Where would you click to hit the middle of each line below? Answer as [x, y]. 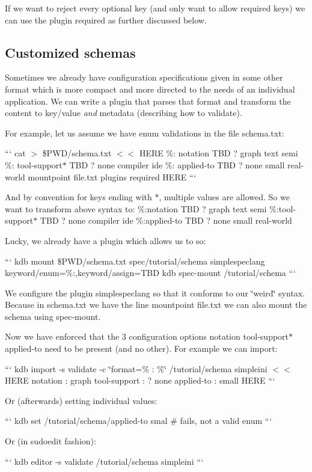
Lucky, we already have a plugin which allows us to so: [106, 240]
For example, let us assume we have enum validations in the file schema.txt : [145, 133]
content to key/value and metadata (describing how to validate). [124, 113]
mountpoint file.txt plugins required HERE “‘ [112, 176]
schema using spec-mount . [53, 316]
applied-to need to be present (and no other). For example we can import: [141, 348]
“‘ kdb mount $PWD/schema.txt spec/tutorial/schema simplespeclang [135, 261]
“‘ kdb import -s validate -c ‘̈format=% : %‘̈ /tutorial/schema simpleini [136, 368]
